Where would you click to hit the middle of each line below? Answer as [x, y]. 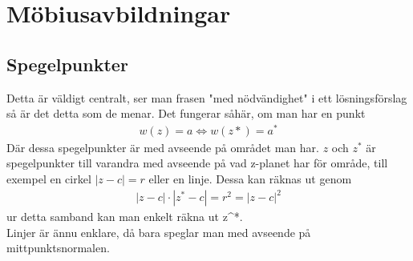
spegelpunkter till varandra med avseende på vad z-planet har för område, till [197, 163]
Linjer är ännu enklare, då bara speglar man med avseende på [159, 232]
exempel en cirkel [49, 179]
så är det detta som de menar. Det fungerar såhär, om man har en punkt [186, 113]
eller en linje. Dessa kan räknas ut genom [250, 179]
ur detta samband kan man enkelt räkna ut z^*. [125, 217]
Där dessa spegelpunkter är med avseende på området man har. [163, 147]
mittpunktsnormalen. [58, 248]
